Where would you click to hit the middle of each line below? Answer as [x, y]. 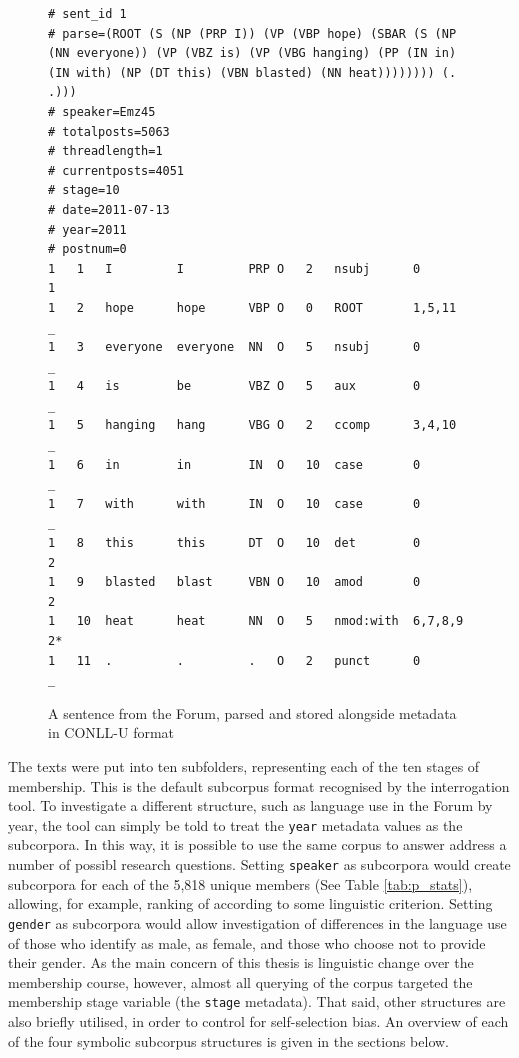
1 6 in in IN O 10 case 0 [234, 464]
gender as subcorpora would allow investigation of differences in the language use [257, 922]
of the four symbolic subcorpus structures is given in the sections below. [228, 1040]
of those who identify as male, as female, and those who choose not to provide [247, 942]
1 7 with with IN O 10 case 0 [234, 503]
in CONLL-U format [111, 732]
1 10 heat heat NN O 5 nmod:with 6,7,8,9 [256, 621]
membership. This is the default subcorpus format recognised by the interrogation [259, 785]
